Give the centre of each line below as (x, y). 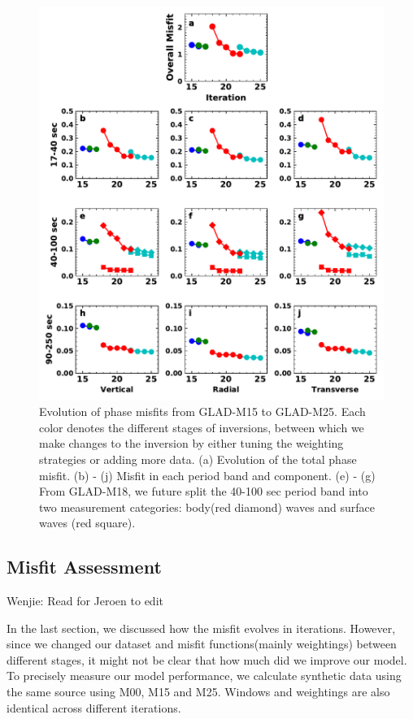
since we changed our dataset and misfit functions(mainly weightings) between (202, 644)
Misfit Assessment (84, 567)
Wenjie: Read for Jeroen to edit (85, 601)
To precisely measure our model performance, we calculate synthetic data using (204, 676)
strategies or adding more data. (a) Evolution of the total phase (198, 459)
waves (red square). (87, 523)
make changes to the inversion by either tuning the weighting (191, 443)
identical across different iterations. (94, 707)
